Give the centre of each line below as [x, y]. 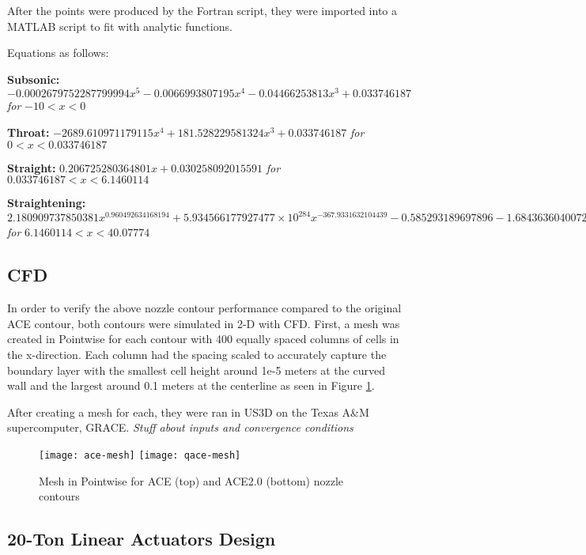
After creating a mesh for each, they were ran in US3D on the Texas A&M [188, 412]
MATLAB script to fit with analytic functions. [120, 26]
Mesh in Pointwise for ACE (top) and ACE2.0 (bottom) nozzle [191, 480]
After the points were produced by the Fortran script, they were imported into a [202, 10]
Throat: [28, 132]
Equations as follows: [58, 53]
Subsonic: [34, 79]
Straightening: [47, 203]
